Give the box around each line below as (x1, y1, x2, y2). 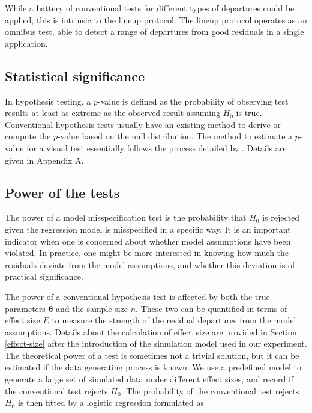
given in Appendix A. (5, 153, 84, 166)
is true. (236, 106, 262, 119)
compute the (5, 130, 51, 142)
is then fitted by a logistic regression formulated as (17, 396, 205, 409)
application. (5, 37, 48, 49)
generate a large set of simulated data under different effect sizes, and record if (5, 373, 294, 385)
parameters (5, 302, 46, 314)
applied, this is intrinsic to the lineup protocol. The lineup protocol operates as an (5, 13, 307, 26)
